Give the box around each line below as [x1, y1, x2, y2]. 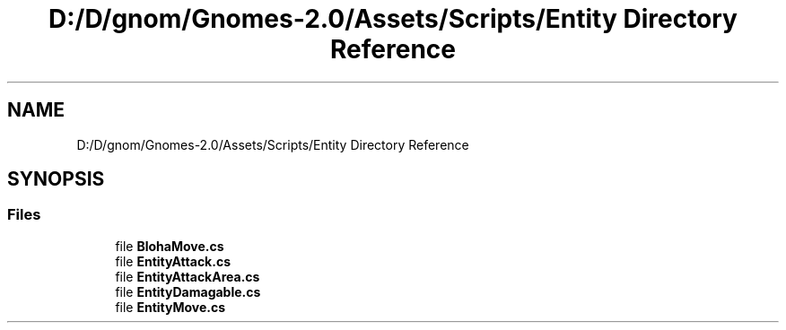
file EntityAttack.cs [115, 253, 231, 269]
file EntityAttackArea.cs [115, 268, 260, 284]
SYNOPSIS [7, 168, 105, 191]
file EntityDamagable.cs [115, 283, 261, 300]
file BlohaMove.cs [115, 238, 224, 254]
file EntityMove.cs [115, 299, 226, 315]
